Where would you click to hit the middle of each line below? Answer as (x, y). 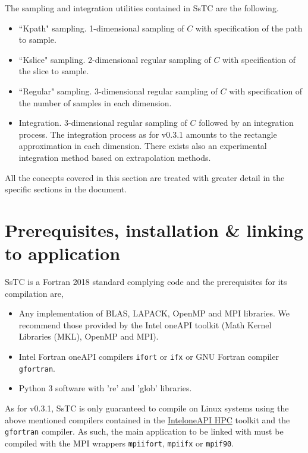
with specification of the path (249, 28)
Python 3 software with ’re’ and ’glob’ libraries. (105, 388)
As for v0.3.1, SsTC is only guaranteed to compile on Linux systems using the (147, 408)
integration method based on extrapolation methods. (115, 157)
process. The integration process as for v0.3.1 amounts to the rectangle (148, 134)
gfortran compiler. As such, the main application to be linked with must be (144, 431)
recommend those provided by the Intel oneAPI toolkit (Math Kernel (145, 324)
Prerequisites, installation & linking (154, 229)
